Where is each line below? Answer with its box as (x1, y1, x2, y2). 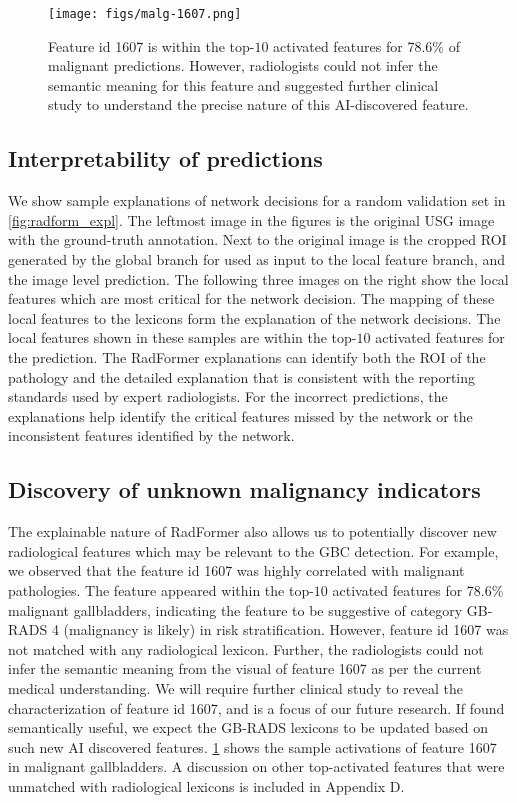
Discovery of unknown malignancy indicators (8, 474, 481, 505)
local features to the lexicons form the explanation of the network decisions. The (8, 307, 501, 328)
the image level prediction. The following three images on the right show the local (8, 268, 509, 289)
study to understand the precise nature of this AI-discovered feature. (48, 94, 469, 115)
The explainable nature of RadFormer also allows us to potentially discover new (8, 521, 497, 542)
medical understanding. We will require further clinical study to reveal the (8, 677, 464, 698)
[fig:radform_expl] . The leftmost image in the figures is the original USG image (8, 209, 495, 230)
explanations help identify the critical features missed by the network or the (8, 405, 473, 426)
